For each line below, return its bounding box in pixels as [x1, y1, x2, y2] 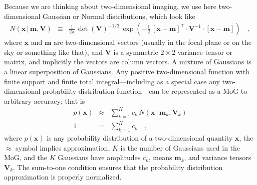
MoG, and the [4, 152, 48, 163]
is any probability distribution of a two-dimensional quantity [47, 133, 233, 143]
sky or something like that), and [4, 46, 103, 57]
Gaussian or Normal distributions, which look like [43, 10, 195, 21]
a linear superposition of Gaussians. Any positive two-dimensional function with [4, 66, 249, 76]
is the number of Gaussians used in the [120, 142, 240, 153]
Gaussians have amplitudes [58, 152, 141, 163]
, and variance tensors [184, 152, 251, 163]
